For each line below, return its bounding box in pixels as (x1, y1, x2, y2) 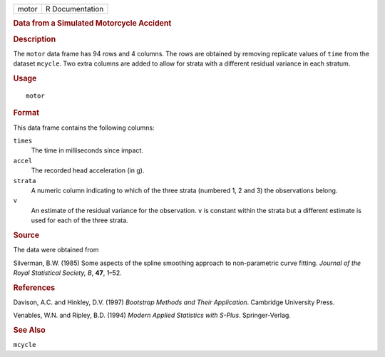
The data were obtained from (13, 246, 99, 254)
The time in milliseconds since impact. (31, 146, 144, 155)
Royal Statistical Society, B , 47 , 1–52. (13, 268, 122, 277)
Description (13, 34, 56, 44)
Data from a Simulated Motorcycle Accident (13, 19, 172, 29)
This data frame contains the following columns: (13, 123, 155, 132)
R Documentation (45, 4, 104, 14)
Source (13, 230, 40, 240)
